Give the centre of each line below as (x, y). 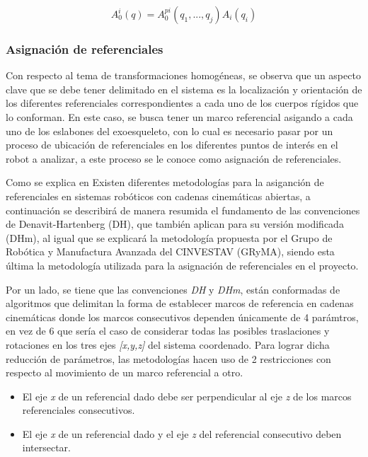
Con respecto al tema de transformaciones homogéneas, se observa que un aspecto (183, 75)
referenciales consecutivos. (79, 410)
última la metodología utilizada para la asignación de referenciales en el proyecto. (182, 265)
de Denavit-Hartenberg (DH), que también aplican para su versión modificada (175, 224)
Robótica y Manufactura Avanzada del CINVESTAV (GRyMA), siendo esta (170, 251)
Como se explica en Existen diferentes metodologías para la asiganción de (165, 182)
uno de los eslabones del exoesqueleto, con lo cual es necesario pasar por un (169, 131)
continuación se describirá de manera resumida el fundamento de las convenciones (183, 210)
